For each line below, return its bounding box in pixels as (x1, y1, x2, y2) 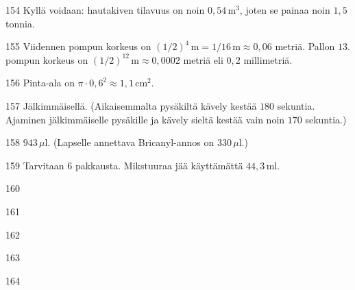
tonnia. (5, 16, 35, 30)
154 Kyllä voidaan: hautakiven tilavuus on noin (5, 3, 205, 16)
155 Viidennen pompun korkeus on (5, 39, 151, 53)
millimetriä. (243, 52, 293, 67)
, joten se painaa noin (239, 3, 330, 16)
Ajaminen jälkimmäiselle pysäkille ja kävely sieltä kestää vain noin (5, 112, 285, 126)
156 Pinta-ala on (5, 75, 75, 90)
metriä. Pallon (275, 39, 335, 53)
